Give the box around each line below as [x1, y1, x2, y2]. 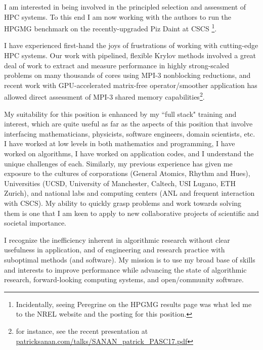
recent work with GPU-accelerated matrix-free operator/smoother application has [4, 79, 257, 90]
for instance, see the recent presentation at [16, 325, 148, 336]
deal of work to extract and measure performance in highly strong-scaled [4, 60, 229, 70]
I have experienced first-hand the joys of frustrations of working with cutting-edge [4, 40, 258, 51]
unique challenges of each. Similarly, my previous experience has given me [4, 158, 233, 168]
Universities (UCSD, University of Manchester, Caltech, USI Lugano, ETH [4, 178, 236, 188]
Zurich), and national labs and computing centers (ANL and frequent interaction [4, 188, 255, 198]
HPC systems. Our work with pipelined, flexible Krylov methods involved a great [4, 50, 256, 61]
